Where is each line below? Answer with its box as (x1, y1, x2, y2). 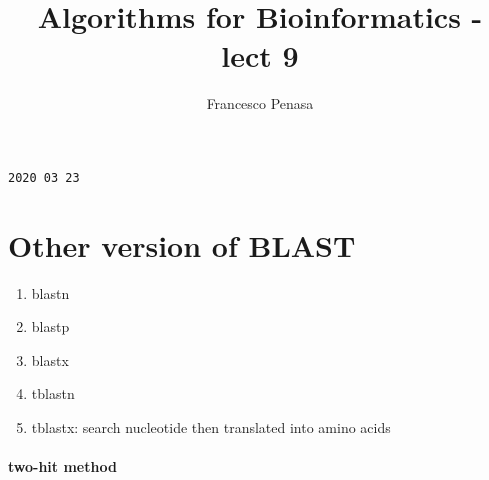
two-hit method (8, 456, 117, 477)
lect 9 (221, 35, 299, 76)
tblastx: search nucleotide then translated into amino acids (31, 417, 391, 438)
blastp (31, 316, 70, 337)
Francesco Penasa (206, 93, 314, 114)
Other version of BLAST (8, 224, 356, 265)
